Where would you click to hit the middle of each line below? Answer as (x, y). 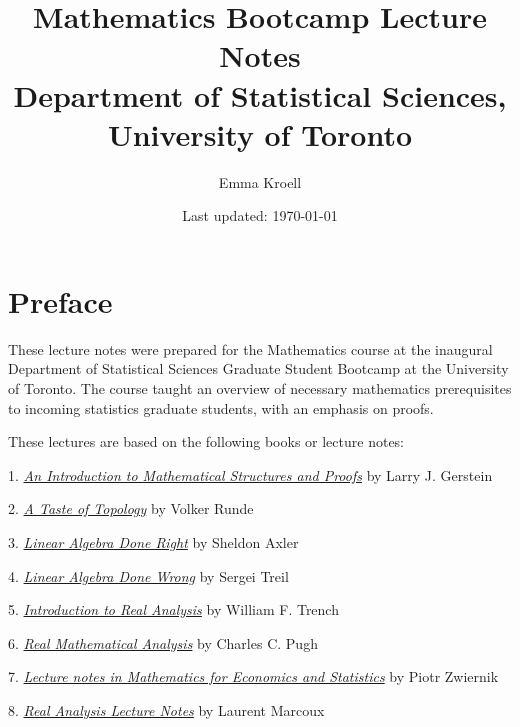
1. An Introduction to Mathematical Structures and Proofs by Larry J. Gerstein (250, 474)
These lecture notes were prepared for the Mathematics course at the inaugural (250, 348)
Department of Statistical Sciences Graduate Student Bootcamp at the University (258, 368)
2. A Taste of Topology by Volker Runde (131, 508)
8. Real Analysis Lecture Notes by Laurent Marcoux (166, 709)
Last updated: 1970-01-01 (260, 215)
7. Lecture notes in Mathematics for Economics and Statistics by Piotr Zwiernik (253, 676)
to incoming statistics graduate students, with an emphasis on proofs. (221, 407)
